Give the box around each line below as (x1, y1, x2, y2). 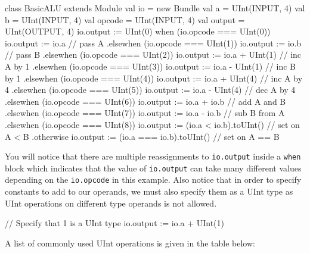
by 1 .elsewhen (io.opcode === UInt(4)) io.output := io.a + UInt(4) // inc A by (5, 71, 303, 84)
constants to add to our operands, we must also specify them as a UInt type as (5, 185, 293, 198)
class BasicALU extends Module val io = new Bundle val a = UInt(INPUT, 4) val (5, 2, 305, 14)
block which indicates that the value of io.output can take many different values (5, 161, 302, 174)
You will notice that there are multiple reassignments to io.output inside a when (5, 150, 301, 163)
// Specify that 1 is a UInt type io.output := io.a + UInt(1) (5, 217, 224, 229)
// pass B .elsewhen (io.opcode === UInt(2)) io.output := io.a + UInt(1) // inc (5, 48, 302, 61)
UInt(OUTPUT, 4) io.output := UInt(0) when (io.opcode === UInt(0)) (5, 25, 271, 38)
